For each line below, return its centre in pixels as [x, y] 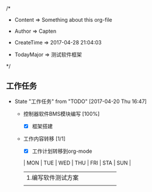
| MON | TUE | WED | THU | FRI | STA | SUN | [77, 163]
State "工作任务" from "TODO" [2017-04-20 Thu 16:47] [81, 101]
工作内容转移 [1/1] [44, 138]
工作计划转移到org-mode [62, 151]
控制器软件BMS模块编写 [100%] [61, 114]
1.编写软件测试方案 [52, 177]
